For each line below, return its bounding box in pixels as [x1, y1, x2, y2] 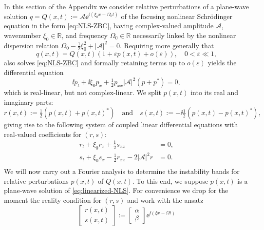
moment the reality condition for [4, 194, 101, 205]
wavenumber [4, 30, 41, 40]
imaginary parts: [4, 96, 53, 107]
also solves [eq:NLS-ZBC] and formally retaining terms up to [4, 57, 185, 68]
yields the [207, 57, 237, 68]
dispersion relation [4, 40, 59, 50]
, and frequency [61, 30, 108, 40]
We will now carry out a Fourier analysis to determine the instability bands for [4, 166, 240, 176]
